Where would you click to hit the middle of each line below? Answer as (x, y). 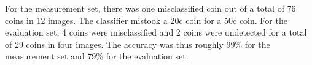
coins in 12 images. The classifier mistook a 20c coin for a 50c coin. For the (146, 20)
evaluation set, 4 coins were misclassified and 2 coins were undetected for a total (156, 32)
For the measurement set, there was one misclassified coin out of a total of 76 (150, 8)
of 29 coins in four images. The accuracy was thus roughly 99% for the (138, 44)
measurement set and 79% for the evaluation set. (97, 56)
